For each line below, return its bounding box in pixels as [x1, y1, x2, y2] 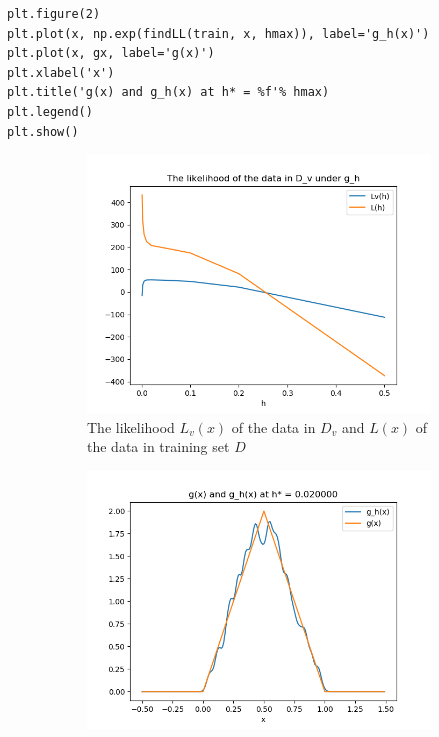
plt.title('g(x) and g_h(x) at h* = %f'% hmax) [7, 85, 330, 100]
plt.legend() [7, 104, 93, 119]
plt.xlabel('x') [7, 65, 115, 80]
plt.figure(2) [7, 7, 101, 21]
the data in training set [87, 436, 230, 457]
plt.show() [7, 124, 79, 139]
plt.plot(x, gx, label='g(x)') [7, 46, 215, 61]
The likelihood [87, 416, 175, 437]
